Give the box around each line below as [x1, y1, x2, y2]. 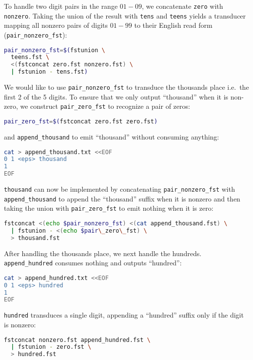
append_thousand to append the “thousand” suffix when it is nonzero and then [4, 193, 240, 203]
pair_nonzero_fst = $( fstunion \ [4, 46, 105, 54]
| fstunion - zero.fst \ [11, 343, 92, 351]
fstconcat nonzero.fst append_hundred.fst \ [4, 336, 151, 343]
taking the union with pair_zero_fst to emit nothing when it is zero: [4, 203, 214, 213]
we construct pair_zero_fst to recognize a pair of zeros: [20, 101, 190, 111]
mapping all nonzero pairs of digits [4, 20, 108, 30]
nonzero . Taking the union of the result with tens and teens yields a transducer [4, 10, 246, 20]
